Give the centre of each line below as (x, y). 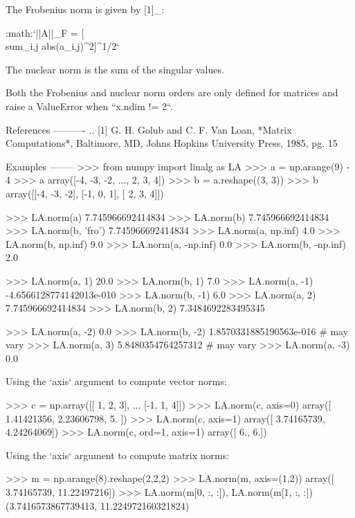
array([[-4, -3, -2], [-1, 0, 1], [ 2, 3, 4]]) (85, 193)
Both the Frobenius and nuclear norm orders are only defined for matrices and (172, 92)
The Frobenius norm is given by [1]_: (85, 9)
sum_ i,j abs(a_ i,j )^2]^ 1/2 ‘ (63, 46)
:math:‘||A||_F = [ (45, 32)
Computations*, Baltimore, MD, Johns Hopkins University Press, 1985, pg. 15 (172, 143)
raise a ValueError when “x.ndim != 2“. (89, 106)
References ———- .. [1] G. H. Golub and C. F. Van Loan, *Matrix (149, 129)
